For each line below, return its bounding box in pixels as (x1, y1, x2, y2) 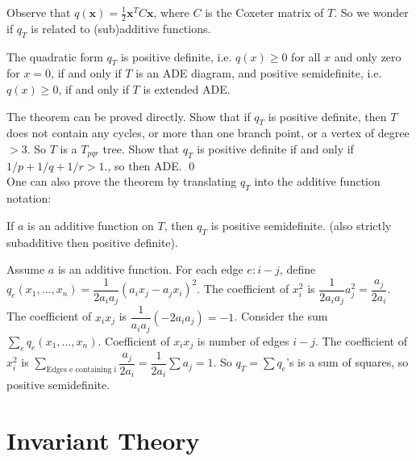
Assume (6, 261, 45, 278)
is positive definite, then (268, 107, 387, 124)
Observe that (6, 4, 71, 20)
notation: (6, 190, 52, 207)
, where (153, 4, 189, 20)
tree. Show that (102, 140, 180, 157)
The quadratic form (6, 48, 103, 65)
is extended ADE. (143, 81, 231, 98)
